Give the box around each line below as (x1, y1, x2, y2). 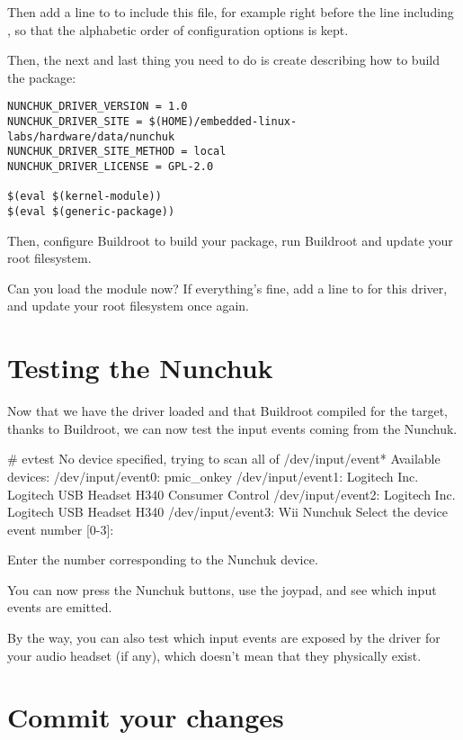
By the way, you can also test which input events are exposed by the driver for (7, 628, 441, 647)
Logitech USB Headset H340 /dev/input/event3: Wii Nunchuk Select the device (7, 502, 449, 521)
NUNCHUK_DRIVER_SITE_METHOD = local (7, 145, 227, 158)
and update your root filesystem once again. (7, 296, 249, 315)
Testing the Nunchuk (7, 349, 273, 386)
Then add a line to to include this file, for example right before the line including (7, 3, 454, 21)
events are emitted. (7, 598, 112, 617)
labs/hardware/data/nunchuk (7, 130, 175, 143)
